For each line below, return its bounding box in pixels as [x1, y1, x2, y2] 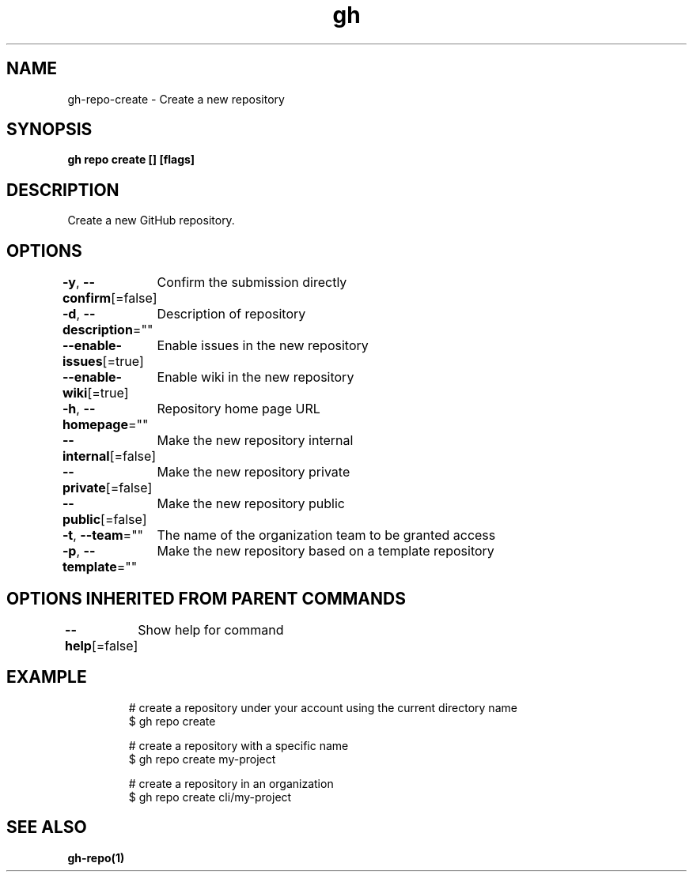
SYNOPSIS [6, 119, 93, 140]
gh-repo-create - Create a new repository [67, 92, 285, 106]
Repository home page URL [157, 401, 320, 417]
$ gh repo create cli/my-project [128, 789, 292, 804]
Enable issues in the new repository [157, 337, 369, 354]
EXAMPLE [6, 667, 87, 688]
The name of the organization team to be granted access [157, 527, 496, 544]
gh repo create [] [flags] [67, 153, 195, 167]
